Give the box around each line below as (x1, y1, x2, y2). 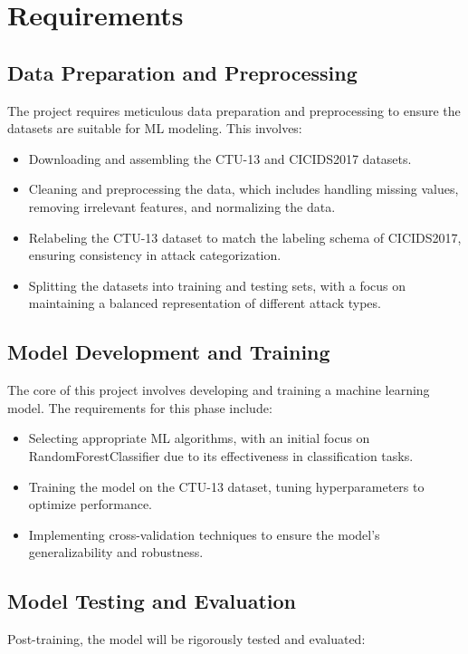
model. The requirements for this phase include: (7, 398, 272, 417)
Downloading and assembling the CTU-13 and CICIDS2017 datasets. (28, 149, 412, 168)
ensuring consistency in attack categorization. (28, 245, 282, 264)
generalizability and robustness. (28, 543, 204, 562)
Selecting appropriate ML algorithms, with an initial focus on (28, 428, 370, 447)
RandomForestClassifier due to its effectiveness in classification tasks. (28, 446, 414, 465)
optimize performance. (28, 495, 152, 514)
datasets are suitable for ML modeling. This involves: (7, 119, 302, 138)
